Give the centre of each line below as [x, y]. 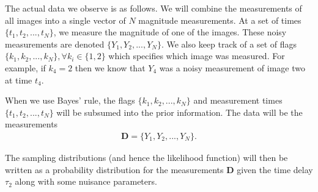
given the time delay [275, 169]
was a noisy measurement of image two [232, 67]
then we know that [110, 67]
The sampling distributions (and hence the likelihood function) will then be [146, 157]
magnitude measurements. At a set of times [220, 20]
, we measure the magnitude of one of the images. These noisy [170, 32]
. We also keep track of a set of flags [229, 44]
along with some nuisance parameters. [86, 181]
